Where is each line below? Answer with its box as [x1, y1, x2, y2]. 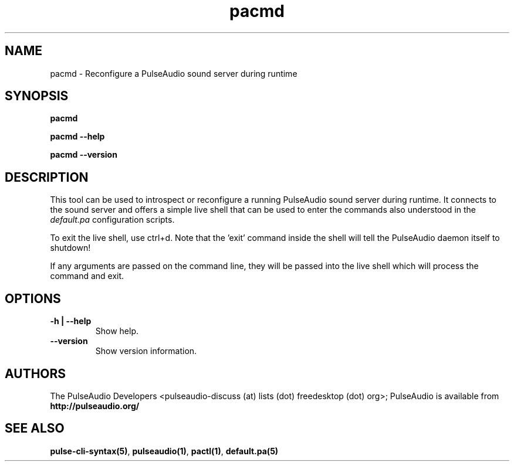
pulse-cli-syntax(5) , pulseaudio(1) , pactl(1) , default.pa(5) [50, 445, 279, 456]
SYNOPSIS [5, 89, 69, 104]
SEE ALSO [5, 421, 65, 436]
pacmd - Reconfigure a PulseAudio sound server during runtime [50, 68, 297, 79]
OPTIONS [5, 291, 61, 306]
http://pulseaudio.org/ [50, 400, 140, 411]
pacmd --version [50, 149, 117, 160]
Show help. [95, 326, 139, 336]
